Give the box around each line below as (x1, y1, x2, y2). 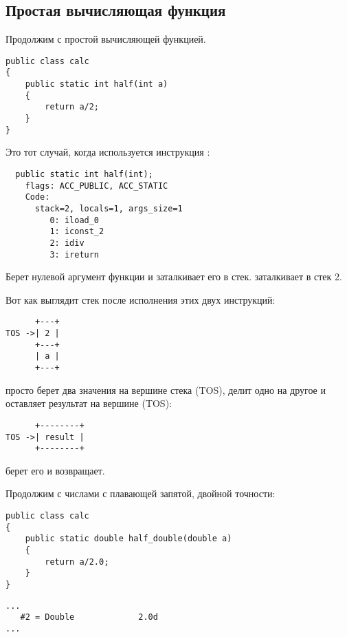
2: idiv (49, 238, 85, 248)
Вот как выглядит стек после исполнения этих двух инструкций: (5, 292, 276, 306)
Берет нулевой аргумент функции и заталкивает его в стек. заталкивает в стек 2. (5, 269, 342, 284)
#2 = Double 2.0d (20, 612, 158, 623)
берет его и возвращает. (5, 463, 105, 477)
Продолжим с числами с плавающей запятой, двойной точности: (5, 486, 276, 501)
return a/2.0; (45, 556, 109, 567)
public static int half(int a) (25, 79, 168, 90)
